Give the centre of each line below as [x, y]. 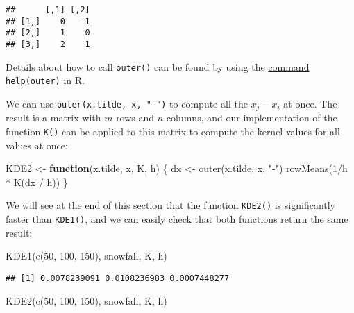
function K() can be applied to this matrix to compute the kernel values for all [173, 131]
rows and [135, 118]
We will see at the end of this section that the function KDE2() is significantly [171, 205]
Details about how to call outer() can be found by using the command [158, 66]
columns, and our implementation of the [252, 118]
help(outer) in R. [45, 80]
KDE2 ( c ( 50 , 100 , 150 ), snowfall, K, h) [86, 300]
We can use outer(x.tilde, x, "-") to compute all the [127, 103]
